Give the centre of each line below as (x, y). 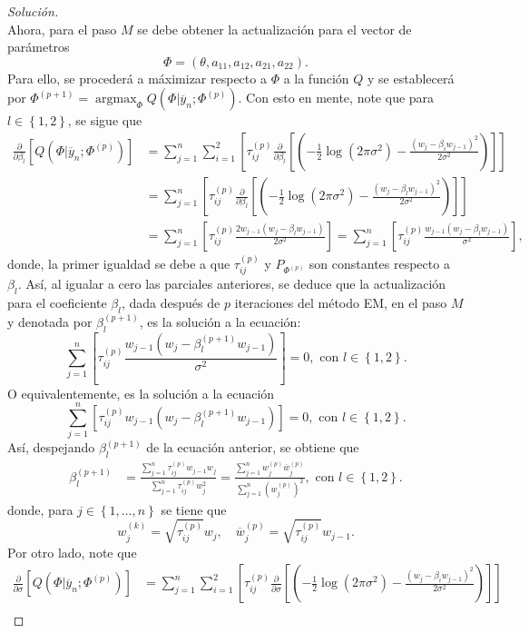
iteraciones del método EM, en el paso (341, 303)
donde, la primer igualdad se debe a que (119, 263)
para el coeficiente (57, 303)
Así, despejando (51, 447)
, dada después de (171, 303)
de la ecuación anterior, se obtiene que (253, 447)
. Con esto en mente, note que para (336, 98)
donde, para (40, 509)
